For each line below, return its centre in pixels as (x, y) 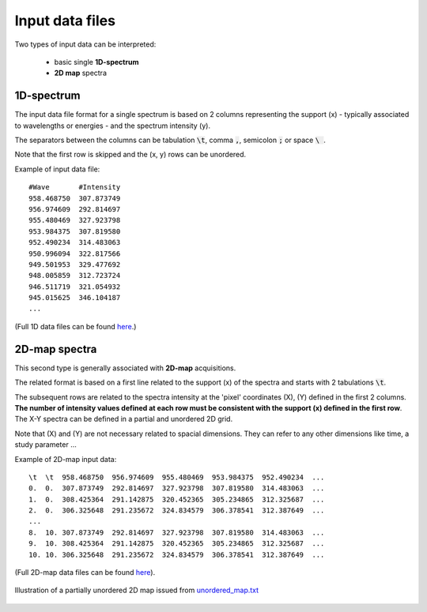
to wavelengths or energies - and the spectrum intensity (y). (113, 126)
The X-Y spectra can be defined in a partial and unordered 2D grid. (124, 419)
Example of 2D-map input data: (66, 459)
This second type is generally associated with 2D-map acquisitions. (125, 368)
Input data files (65, 21)
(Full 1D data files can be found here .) (76, 326)
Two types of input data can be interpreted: (85, 44)
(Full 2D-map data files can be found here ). (85, 573)
